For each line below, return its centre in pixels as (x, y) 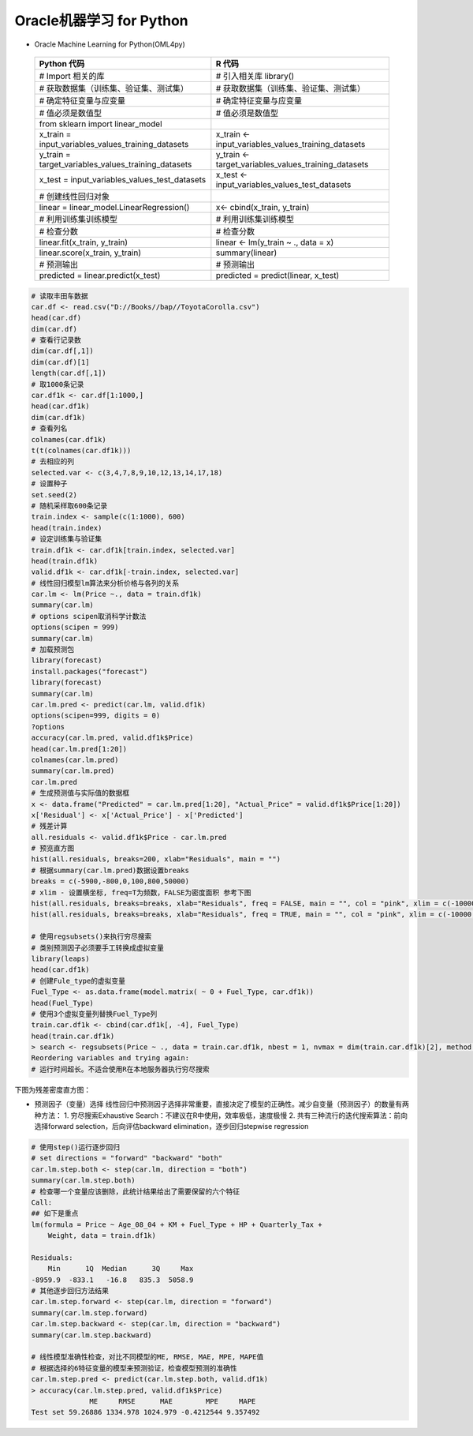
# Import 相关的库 (72, 76)
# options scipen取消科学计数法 (89, 616)
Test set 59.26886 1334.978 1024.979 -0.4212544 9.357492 (145, 1412)
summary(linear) (246, 253)
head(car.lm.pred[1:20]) (79, 749)
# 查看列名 (49, 429)
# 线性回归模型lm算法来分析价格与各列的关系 (105, 583)
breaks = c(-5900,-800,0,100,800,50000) (110, 881)
